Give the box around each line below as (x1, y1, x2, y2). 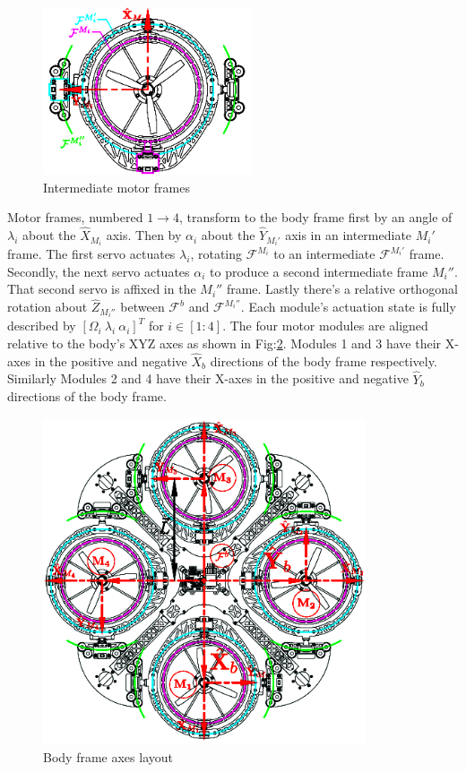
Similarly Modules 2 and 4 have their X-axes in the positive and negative (7, 369, 409, 388)
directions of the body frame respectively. (210, 351, 437, 370)
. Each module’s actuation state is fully (240, 297, 456, 316)
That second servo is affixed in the (7, 279, 196, 298)
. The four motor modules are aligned (222, 316, 428, 335)
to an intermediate (273, 244, 375, 263)
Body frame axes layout (43, 748, 173, 767)
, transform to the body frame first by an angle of (178, 208, 453, 227)
